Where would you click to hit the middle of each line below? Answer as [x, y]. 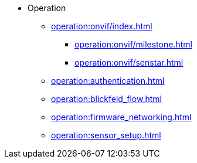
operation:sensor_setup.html [106, 135]
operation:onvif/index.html [102, 26]
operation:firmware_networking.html [121, 117]
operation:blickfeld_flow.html [106, 99]
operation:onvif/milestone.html [133, 44]
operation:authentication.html [108, 81]
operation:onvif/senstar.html [129, 62]
